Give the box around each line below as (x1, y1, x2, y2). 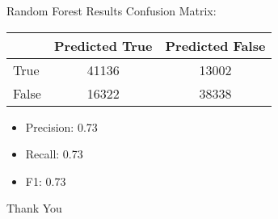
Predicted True (53, 36, 153, 55)
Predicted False (165, 36, 266, 55)
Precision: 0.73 (25, 118, 98, 135)
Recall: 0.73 (25, 145, 83, 162)
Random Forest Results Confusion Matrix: (6, 2, 217, 19)
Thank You (6, 200, 62, 217)
